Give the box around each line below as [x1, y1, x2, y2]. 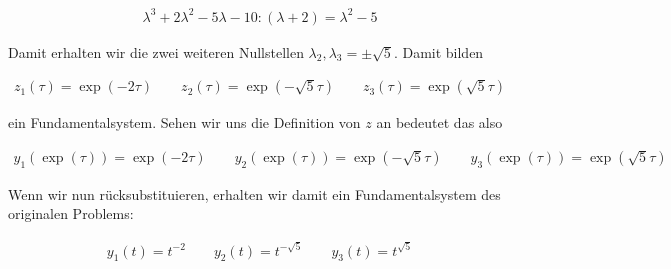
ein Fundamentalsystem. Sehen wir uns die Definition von [8, 112, 361, 133]
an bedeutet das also [376, 112, 503, 133]
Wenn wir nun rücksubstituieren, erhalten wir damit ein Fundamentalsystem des [8, 183, 501, 204]
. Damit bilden [393, 41, 484, 62]
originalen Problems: [8, 203, 134, 224]
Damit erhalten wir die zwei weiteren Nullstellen [8, 41, 304, 62]
